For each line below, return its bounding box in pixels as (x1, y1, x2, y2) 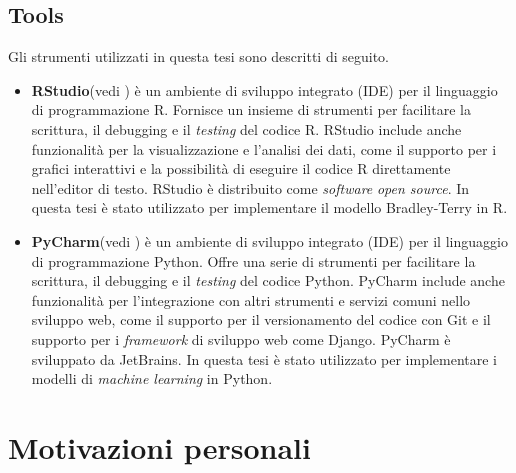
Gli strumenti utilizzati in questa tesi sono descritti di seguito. (8, 46, 389, 67)
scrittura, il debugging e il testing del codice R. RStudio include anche (31, 118, 462, 139)
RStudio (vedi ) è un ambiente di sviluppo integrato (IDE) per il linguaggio (31, 79, 498, 100)
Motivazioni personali (8, 426, 311, 467)
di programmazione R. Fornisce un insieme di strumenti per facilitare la (31, 99, 471, 120)
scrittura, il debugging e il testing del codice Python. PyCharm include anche (31, 270, 505, 291)
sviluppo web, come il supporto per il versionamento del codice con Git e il (31, 309, 491, 330)
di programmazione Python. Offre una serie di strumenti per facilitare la (31, 250, 476, 271)
